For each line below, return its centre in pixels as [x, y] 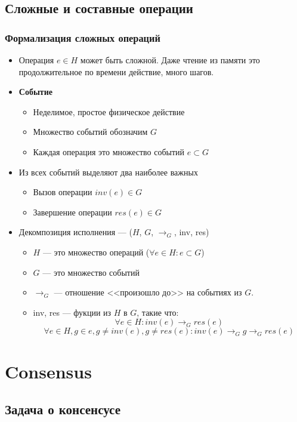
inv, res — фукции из [72, 312]
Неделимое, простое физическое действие [109, 111]
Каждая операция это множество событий [109, 151]
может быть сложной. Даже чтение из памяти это [170, 60]
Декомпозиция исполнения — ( [75, 232]
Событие [35, 92]
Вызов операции [63, 192]
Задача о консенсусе [63, 409]
